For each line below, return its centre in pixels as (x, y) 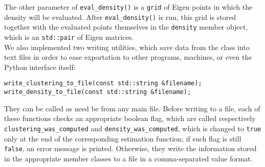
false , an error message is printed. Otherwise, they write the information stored (130, 148)
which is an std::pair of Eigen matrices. (69, 37)
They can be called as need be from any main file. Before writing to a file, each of (132, 108)
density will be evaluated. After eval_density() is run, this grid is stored (120, 17)
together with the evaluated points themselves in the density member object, (126, 27)
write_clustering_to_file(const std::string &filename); (103, 83)
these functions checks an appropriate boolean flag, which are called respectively (130, 118)
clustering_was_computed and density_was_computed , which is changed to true (133, 128)
